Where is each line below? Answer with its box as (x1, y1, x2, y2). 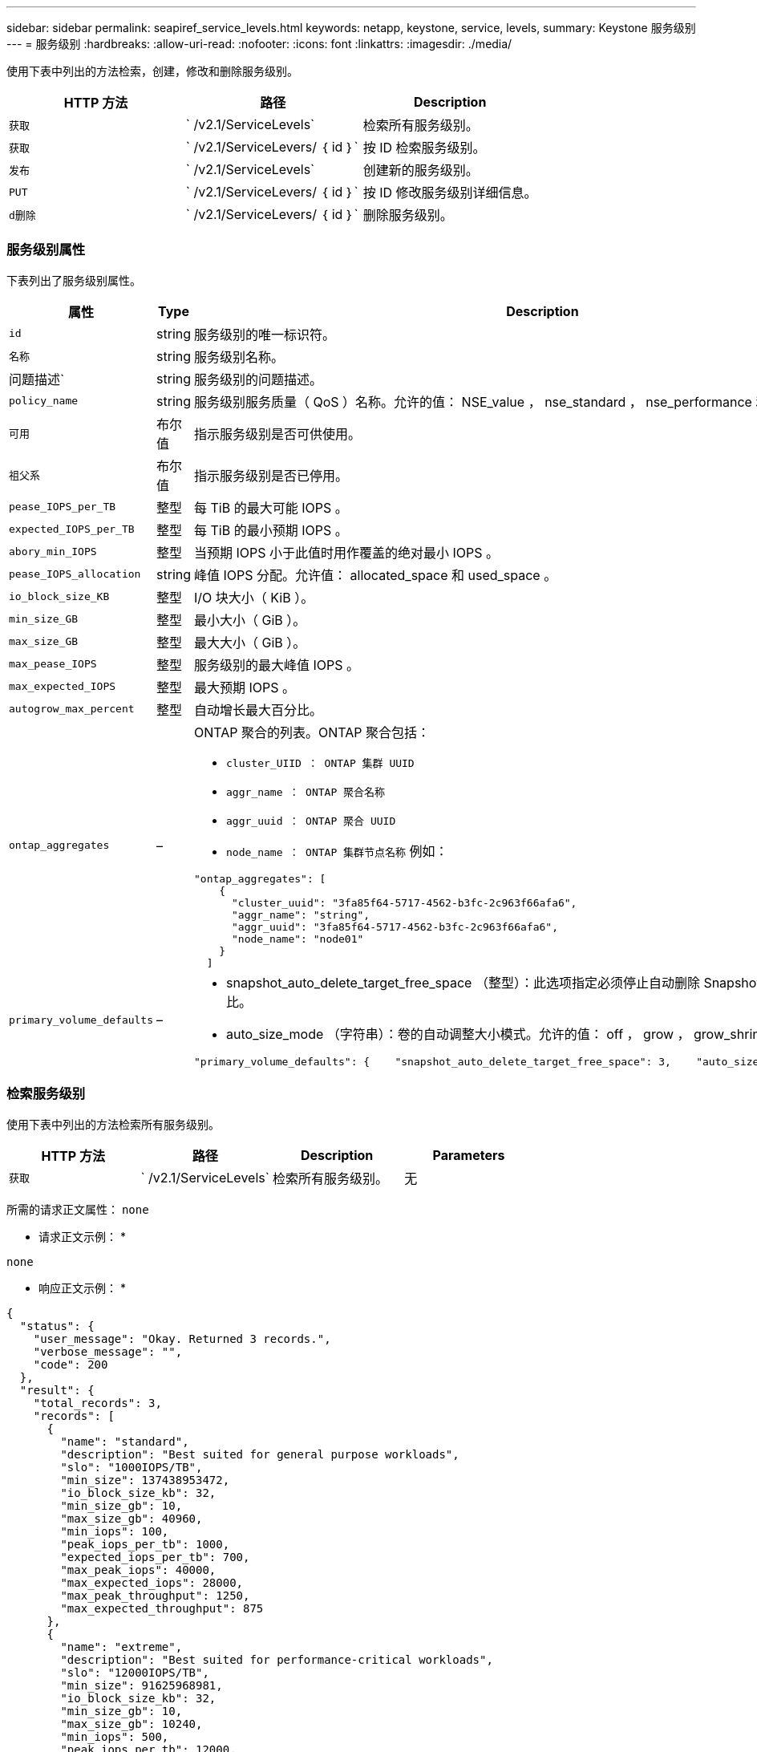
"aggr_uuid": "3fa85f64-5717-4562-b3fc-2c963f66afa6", (231, 920, 558, 933)
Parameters (432, 1146, 505, 1163)
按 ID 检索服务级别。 (362, 140, 486, 156)
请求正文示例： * (38, 1229, 126, 1243)
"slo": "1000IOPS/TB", (60, 1460, 203, 1474)
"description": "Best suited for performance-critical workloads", (60, 1653, 493, 1666)
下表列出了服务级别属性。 (6, 273, 141, 287)
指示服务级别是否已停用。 (194, 467, 349, 484)
